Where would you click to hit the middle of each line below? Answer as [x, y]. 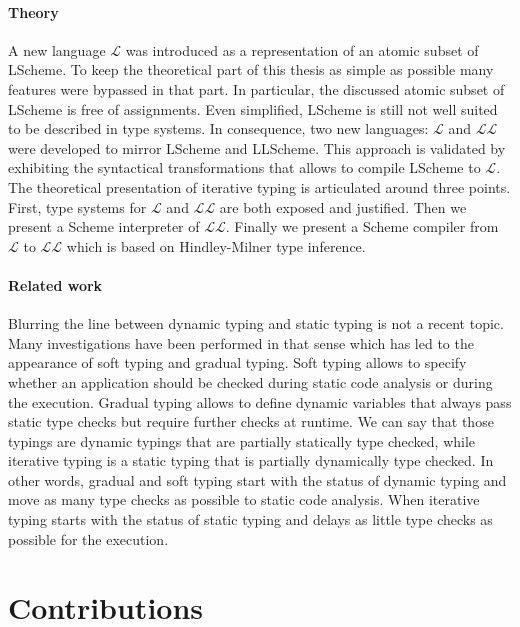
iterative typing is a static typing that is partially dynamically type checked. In [251, 460]
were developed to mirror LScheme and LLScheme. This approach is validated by [257, 147]
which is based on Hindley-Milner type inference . [216, 245]
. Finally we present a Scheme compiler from [362, 226]
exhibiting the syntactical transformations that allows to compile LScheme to [244, 167]
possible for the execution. [88, 538]
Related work [55, 284]
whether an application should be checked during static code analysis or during [250, 381]
